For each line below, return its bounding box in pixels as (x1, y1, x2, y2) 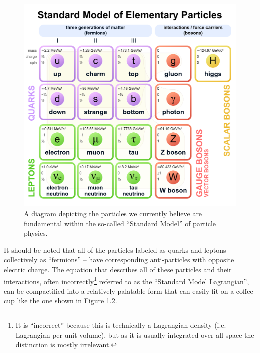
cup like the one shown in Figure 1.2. (4, 295, 117, 306)
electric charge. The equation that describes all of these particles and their (4, 264, 232, 274)
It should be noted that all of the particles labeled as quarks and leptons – (4, 244, 232, 255)
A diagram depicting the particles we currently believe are (24, 208, 202, 218)
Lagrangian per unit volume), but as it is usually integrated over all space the (15, 329, 254, 340)
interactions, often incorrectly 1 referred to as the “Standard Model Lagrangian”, (4, 274, 249, 286)
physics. (24, 228, 48, 238)
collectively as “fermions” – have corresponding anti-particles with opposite (4, 254, 234, 265)
